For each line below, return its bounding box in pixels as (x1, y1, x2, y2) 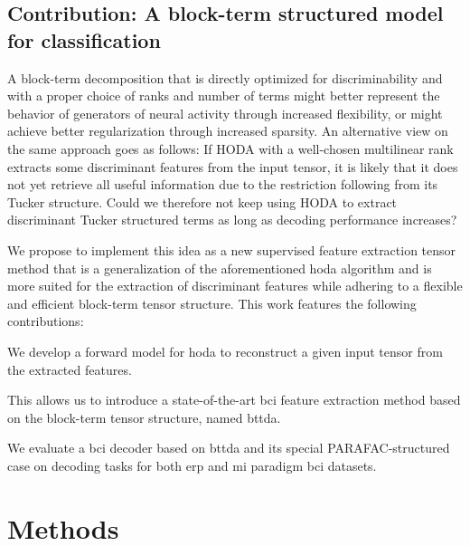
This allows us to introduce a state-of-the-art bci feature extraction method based (7, 390, 461, 409)
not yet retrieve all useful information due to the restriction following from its (7, 175, 438, 194)
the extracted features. (7, 359, 132, 378)
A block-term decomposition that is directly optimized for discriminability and (7, 68, 443, 87)
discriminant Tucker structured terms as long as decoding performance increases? (7, 210, 457, 229)
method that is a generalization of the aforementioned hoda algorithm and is (7, 258, 432, 277)
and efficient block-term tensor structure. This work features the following (7, 293, 417, 312)
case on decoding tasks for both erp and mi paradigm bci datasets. (7, 455, 377, 474)
